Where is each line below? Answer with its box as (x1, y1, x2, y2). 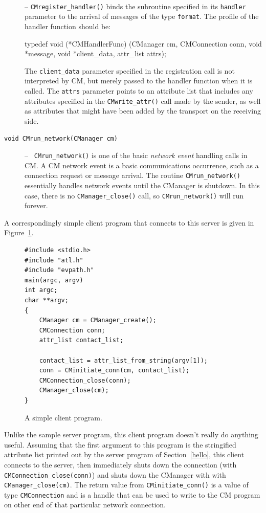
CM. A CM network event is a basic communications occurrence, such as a (25, 160, 259, 170)
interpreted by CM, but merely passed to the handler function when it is (25, 75, 253, 86)
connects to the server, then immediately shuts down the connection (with (4, 459, 237, 470)
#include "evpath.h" (25, 266, 95, 274)
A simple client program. (25, 412, 102, 422)
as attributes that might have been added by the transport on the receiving (25, 105, 261, 116)
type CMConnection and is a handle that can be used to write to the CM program (4, 489, 260, 500)
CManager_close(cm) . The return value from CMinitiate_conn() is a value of (4, 479, 249, 490)
